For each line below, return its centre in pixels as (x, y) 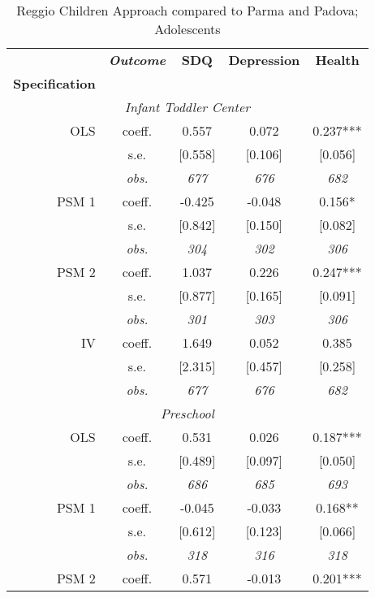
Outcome (137, 60)
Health (337, 60)
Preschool (187, 413)
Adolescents (187, 29)
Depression (264, 60)
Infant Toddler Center (187, 107)
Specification (54, 83)
